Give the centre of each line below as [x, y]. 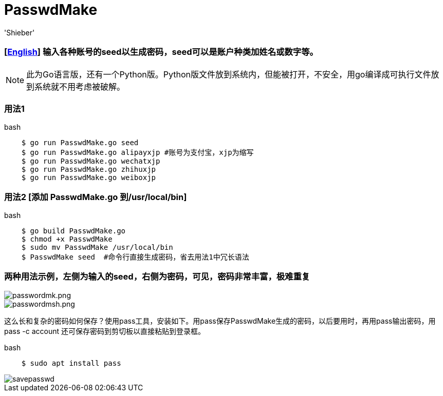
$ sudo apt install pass [71, 363]
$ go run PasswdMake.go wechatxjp [91, 161]
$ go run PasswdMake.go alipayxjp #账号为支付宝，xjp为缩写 [137, 153]
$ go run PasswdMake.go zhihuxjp [89, 170]
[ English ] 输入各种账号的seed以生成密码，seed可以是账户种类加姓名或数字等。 [161, 52]
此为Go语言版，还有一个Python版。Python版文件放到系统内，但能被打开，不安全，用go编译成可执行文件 [229, 74]
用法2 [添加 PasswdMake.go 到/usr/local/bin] [96, 197]
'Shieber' [20, 32]
